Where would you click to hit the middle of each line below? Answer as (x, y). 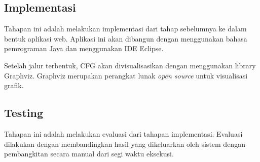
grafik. (14, 85)
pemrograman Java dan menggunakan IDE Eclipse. (84, 48)
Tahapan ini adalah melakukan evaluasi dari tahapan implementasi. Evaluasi (123, 133)
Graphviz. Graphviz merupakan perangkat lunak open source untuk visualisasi (126, 75)
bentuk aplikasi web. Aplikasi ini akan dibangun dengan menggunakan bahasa (126, 38)
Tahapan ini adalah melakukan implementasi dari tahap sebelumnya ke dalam (125, 29)
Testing (24, 113)
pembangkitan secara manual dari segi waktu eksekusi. (89, 154)
